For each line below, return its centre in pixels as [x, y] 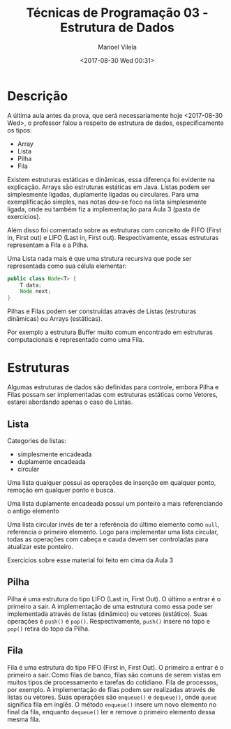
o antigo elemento [33, 511]
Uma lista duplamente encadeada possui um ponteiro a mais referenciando [115, 503]
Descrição [38, 96]
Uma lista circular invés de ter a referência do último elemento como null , [113, 524]
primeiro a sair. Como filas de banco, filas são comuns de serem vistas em [114, 675]
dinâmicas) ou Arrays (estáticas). [55, 319]
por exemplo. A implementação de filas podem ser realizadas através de [111, 689]
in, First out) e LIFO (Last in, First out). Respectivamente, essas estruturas [113, 237]
